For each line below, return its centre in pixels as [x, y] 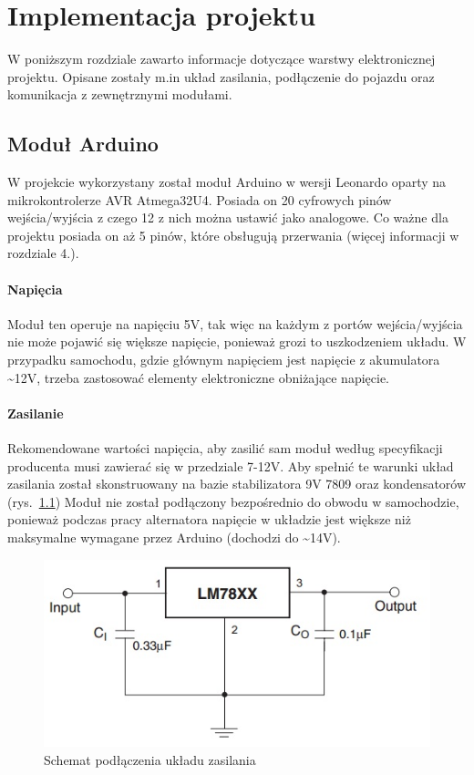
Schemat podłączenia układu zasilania [150, 759]
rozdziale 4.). [43, 253]
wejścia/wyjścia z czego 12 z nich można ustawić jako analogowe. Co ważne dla [228, 217]
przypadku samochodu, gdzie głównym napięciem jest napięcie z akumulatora [224, 360]
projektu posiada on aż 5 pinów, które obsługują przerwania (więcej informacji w [233, 235]
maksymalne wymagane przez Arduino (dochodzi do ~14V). [174, 537]
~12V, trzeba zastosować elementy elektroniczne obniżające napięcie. [199, 377]
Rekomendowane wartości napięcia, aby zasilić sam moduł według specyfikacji [225, 448]
